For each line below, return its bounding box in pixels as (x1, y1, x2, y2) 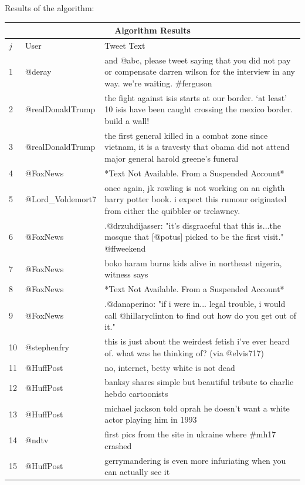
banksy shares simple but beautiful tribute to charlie (104, 376, 294, 388)
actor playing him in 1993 (104, 413, 197, 426)
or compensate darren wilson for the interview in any (104, 65, 295, 78)
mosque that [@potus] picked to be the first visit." (104, 230, 284, 243)
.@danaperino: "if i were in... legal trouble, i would (104, 297, 286, 310)
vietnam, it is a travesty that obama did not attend (104, 141, 290, 153)
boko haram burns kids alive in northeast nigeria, (104, 256, 282, 269)
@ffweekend (104, 242, 146, 254)
